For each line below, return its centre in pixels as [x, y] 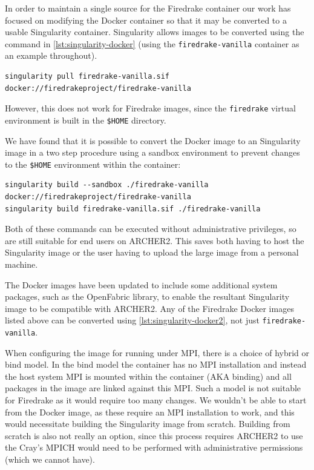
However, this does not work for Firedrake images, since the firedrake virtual [150, 108]
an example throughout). [51, 55]
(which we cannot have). [50, 459]
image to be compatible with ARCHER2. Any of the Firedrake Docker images [149, 308]
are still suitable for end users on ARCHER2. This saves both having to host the [155, 240]
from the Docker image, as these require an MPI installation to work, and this [150, 412]
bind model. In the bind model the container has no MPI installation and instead [156, 364]
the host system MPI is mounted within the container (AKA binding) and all [148, 376]
